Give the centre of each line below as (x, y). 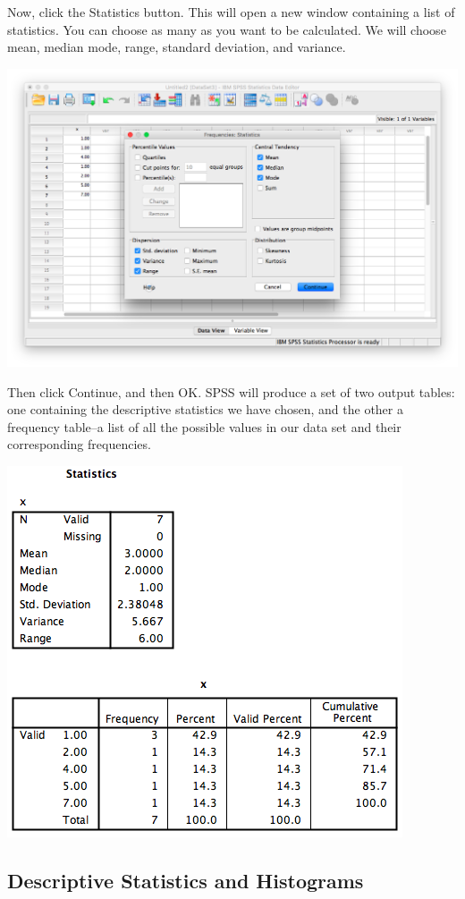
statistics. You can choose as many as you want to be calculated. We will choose (227, 29)
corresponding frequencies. (79, 444)
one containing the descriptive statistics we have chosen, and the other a (205, 409)
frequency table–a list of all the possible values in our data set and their (204, 426)
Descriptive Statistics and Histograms (186, 880)
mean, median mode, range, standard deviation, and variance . (177, 47)
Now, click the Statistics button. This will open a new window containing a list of (231, 12)
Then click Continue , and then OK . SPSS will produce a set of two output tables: (231, 391)
